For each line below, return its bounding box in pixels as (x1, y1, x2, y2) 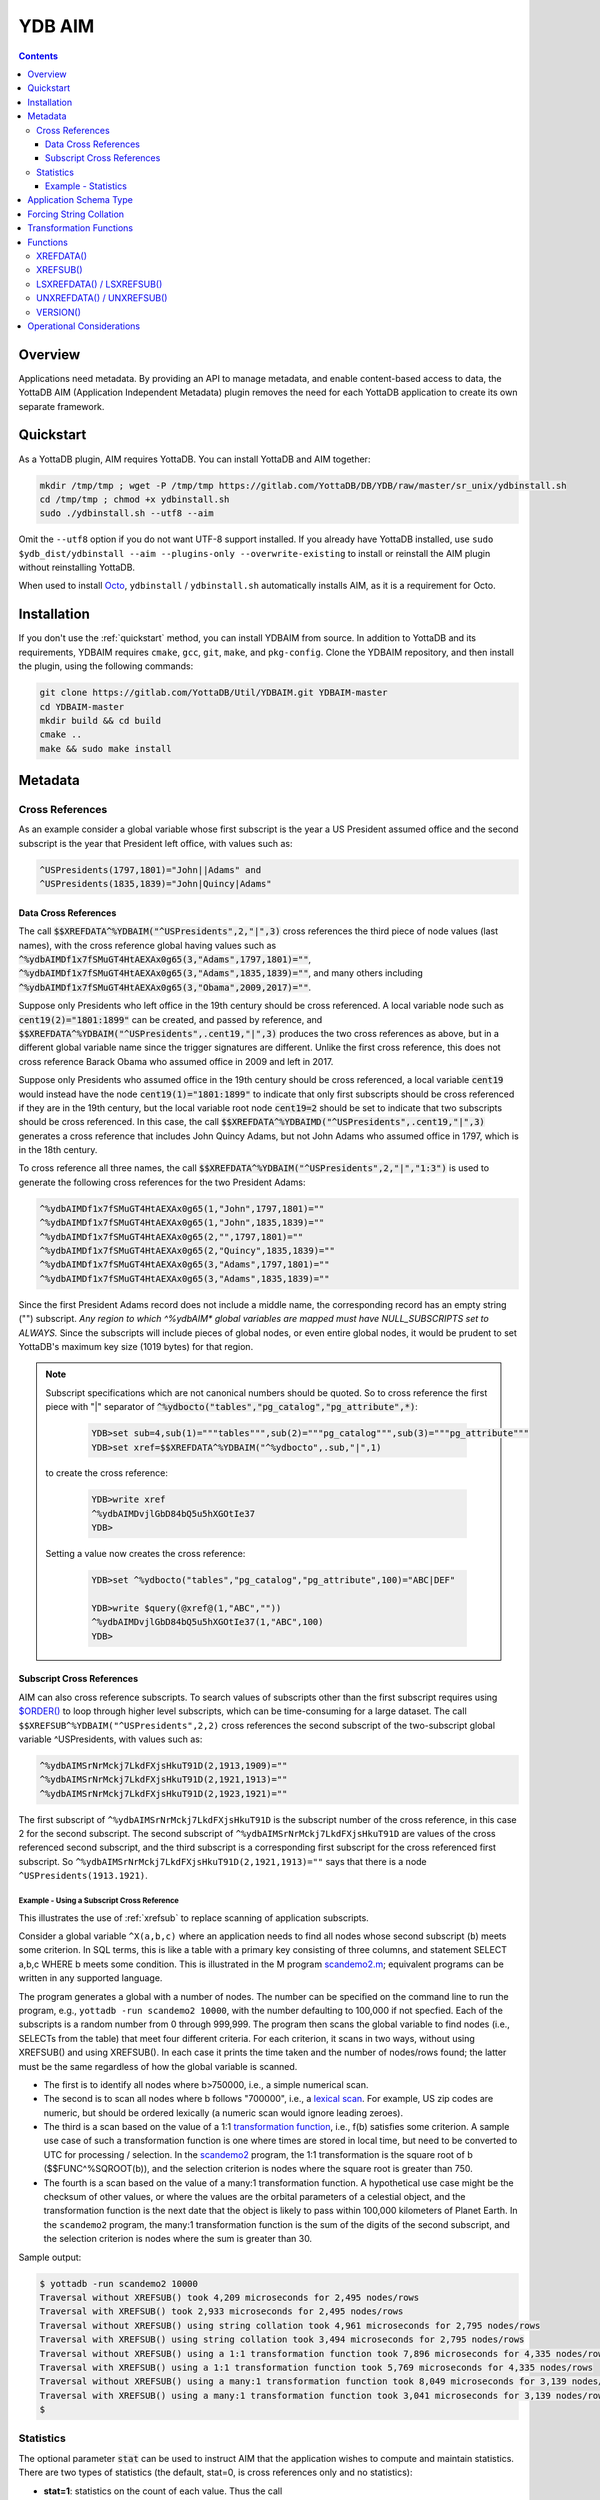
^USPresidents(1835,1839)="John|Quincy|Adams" (39, 878, 272, 890)
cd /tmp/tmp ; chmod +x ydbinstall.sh (39, 493, 230, 505)
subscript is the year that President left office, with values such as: (18, 837, 293, 849)
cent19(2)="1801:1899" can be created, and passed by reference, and (18, 1013, 323, 1025)
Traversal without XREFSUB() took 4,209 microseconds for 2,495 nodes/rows (39, 2291, 420, 2303)
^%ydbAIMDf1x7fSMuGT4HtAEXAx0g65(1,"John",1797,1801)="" (39, 1203, 325, 1214)
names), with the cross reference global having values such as (18, 939, 277, 951)
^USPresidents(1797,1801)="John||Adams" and (39, 864, 262, 875)
